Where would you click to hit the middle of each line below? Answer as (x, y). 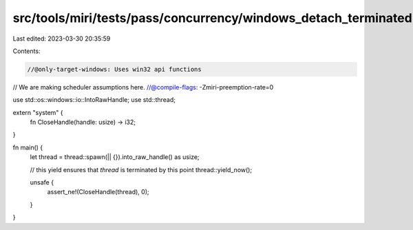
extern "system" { (38, 112)
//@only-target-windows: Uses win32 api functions (115, 69)
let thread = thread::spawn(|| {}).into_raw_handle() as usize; (115, 157)
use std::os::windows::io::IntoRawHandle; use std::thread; (94, 100)
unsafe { (42, 182)
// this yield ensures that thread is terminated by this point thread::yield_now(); (141, 169)
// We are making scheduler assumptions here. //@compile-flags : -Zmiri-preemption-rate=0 (143, 87)
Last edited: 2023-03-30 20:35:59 (62, 39)
